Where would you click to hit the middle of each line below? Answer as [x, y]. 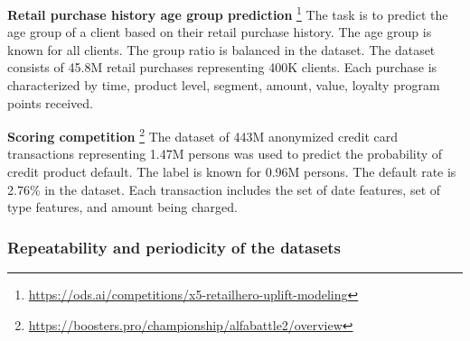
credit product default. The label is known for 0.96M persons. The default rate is [232, 172]
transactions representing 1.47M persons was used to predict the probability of [225, 154]
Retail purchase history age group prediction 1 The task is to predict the [228, 13]
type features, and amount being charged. [122, 207]
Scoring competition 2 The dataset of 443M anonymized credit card [203, 135]
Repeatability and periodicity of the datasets [174, 247]
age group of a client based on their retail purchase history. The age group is [220, 32]
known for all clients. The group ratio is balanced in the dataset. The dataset [221, 49]
